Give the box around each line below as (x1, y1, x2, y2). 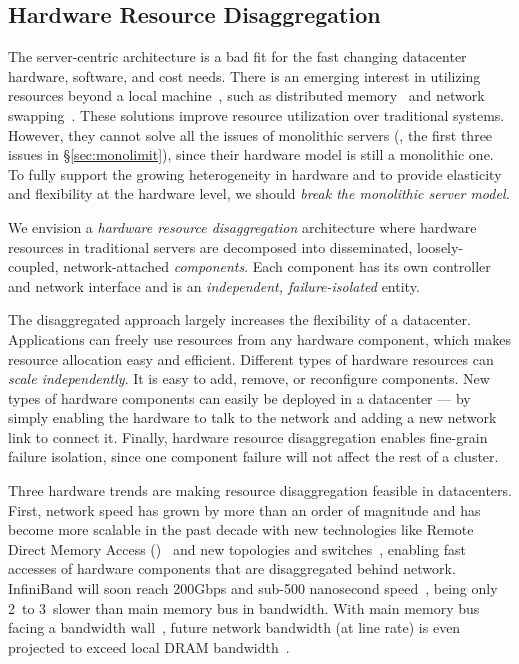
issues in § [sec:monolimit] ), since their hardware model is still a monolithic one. (8, 144, 494, 165)
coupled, (8, 256, 59, 277)
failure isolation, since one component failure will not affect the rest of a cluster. (8, 446, 499, 467)
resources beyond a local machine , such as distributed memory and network (8, 85, 485, 106)
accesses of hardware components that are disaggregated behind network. (8, 558, 456, 579)
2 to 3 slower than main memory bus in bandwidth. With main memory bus (8, 597, 480, 618)
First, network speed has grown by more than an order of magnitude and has (8, 499, 481, 520)
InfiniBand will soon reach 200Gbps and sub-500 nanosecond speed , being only (8, 578, 498, 599)
